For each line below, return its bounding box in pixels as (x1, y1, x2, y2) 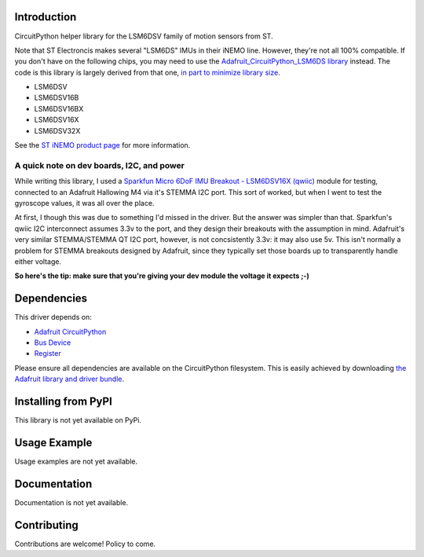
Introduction (14, 10, 77, 24)
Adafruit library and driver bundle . (14, 374, 125, 384)
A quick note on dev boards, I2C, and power (14, 159, 185, 170)
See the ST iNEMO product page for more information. (14, 141, 191, 150)
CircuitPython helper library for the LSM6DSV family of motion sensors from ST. (14, 31, 274, 41)
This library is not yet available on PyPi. (14, 416, 141, 425)
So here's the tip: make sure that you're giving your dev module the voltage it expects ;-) (14, 271, 310, 280)
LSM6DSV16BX (34, 104, 84, 113)
